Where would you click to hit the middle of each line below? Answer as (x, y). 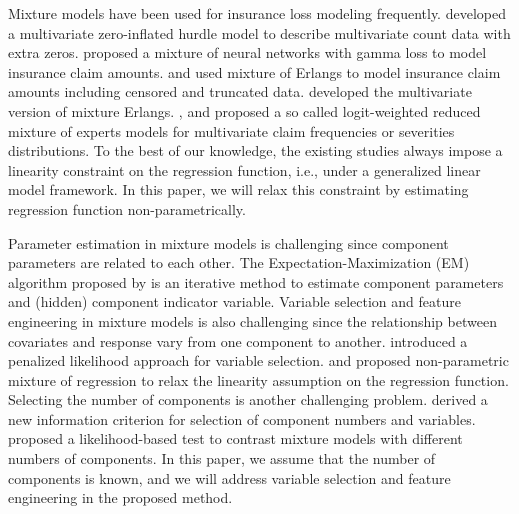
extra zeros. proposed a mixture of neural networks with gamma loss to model (247, 52)
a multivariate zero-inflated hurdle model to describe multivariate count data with (259, 32)
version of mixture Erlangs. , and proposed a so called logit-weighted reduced (244, 110)
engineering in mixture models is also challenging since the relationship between (252, 320)
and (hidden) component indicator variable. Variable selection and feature (234, 301)
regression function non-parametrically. (127, 208)
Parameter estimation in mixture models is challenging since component (228, 242)
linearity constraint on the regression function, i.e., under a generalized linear (244, 169)
